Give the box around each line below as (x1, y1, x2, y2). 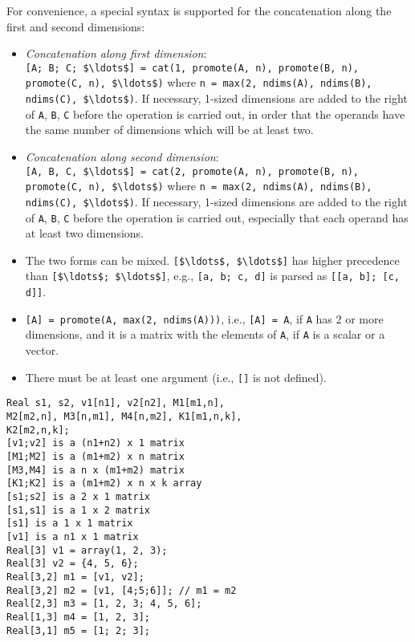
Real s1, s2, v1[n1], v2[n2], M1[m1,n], (6, 397, 226, 409)
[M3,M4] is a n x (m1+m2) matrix (6, 464, 185, 476)
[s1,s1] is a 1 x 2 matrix (6, 504, 150, 516)
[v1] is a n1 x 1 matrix (6, 530, 139, 542)
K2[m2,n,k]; (6, 424, 70, 436)
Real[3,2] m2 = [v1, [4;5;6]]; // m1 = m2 (6, 584, 237, 596)
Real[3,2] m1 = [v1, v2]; (6, 571, 144, 583)
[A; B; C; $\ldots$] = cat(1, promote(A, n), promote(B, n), (25, 62, 360, 74)
